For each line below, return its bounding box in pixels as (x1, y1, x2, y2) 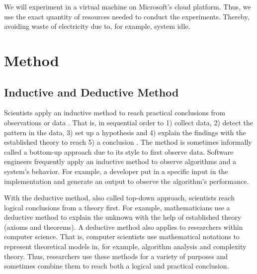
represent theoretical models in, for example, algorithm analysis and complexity (4, 241, 247, 252)
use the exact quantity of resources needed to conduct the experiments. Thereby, (4, 11, 250, 21)
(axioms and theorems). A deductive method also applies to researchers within (4, 221, 243, 232)
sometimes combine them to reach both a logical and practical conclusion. (4, 261, 229, 271)
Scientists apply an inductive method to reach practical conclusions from (4, 107, 225, 118)
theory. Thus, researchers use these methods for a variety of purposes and (4, 251, 228, 261)
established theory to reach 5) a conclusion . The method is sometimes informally (4, 137, 252, 147)
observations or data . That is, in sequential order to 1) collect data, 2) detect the (4, 117, 253, 127)
